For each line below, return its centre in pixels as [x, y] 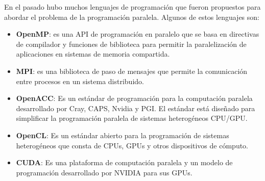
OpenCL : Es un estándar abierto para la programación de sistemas [123, 135]
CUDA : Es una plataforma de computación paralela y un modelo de [124, 162]
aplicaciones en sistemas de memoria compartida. [93, 54]
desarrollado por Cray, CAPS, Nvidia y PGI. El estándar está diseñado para [136, 108]
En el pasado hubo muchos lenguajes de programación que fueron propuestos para [132, 7]
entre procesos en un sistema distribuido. [80, 81]
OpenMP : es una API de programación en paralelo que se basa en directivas [138, 34]
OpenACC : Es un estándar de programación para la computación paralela [134, 98]
